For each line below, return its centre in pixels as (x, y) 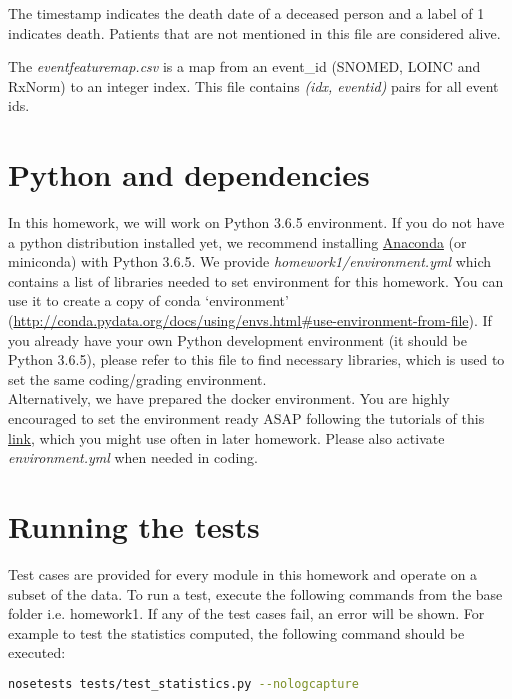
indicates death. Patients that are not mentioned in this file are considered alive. (254, 32)
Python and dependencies (189, 174)
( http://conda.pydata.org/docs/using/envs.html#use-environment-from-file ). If (250, 320)
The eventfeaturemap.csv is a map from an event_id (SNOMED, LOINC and (244, 66)
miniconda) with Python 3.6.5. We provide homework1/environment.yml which (250, 261)
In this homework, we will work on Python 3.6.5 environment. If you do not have (256, 222)
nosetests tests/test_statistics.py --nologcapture (183, 683)
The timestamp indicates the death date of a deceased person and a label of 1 (246, 13)
